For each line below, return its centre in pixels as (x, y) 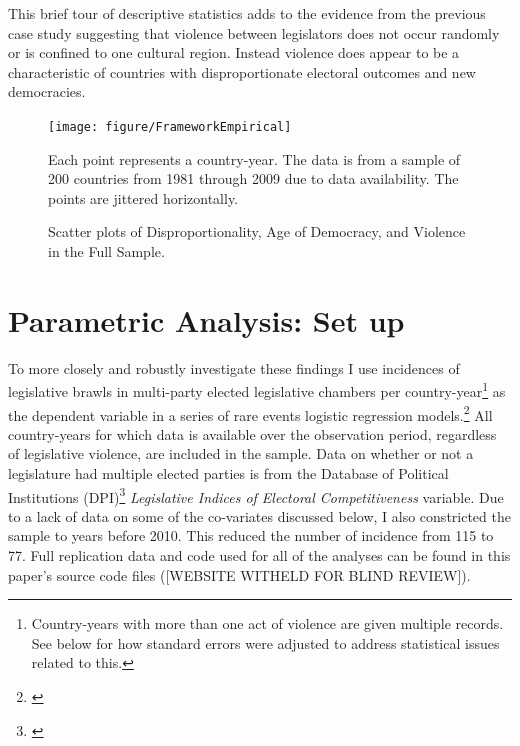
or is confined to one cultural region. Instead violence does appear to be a (234, 52)
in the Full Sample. (106, 251)
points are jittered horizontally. (143, 197)
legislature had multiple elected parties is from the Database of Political (228, 473)
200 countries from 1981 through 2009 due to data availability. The (253, 178)
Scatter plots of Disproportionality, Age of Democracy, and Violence (257, 231)
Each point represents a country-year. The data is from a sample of (254, 158)
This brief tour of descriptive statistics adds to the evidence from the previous (247, 13)
